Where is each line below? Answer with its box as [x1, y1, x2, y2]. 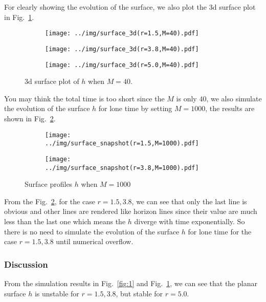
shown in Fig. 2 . [4, 113, 56, 123]
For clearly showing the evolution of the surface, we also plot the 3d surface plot [4, 2, 256, 12]
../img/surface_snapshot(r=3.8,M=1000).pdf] [45, 164, 199, 171]
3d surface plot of [25, 76, 79, 87]
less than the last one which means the [4, 215, 126, 226]
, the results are [205, 103, 255, 114]
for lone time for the [188, 226, 252, 236]
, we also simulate [206, 93, 262, 103]
